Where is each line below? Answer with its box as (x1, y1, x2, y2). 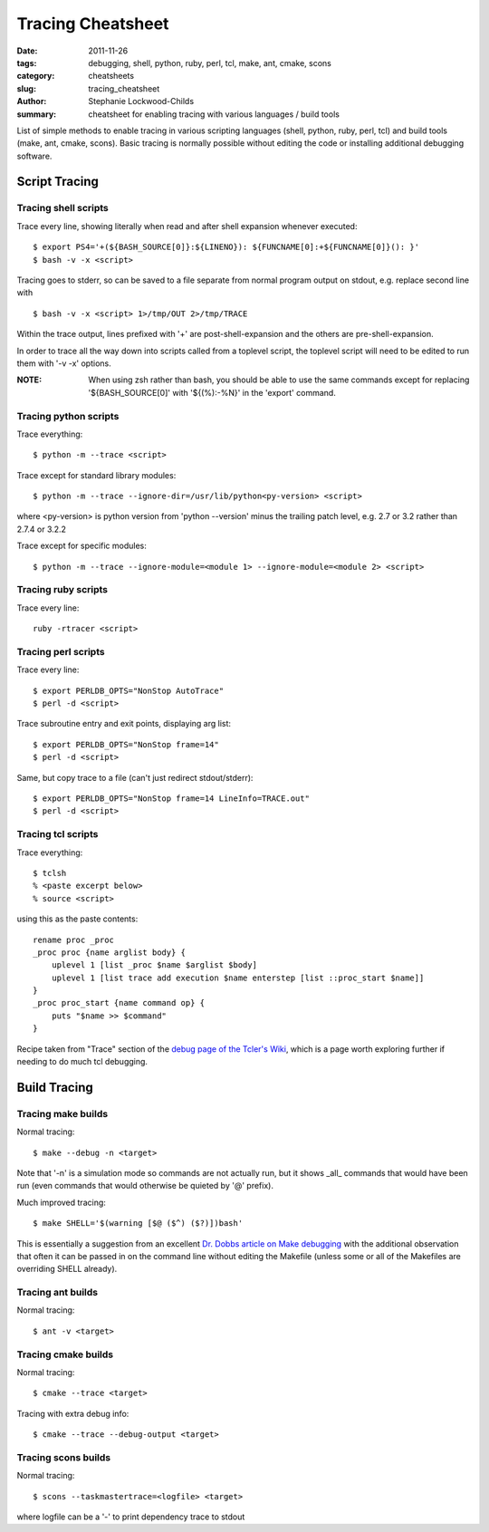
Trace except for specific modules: (16, 540, 147, 552)
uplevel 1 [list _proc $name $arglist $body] (51, 960, 258, 970)
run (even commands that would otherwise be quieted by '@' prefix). (16, 1180, 273, 1191)
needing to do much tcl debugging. (16, 1056, 149, 1067)
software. (16, 150, 53, 161)
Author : (16, 96, 47, 107)
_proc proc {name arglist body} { (33, 947, 186, 958)
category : (16, 71, 55, 82)
